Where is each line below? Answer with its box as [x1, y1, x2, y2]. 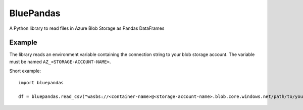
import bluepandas [18, 80, 64, 85]
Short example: [9, 68, 41, 74]
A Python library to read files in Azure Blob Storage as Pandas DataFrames [9, 25, 165, 31]
